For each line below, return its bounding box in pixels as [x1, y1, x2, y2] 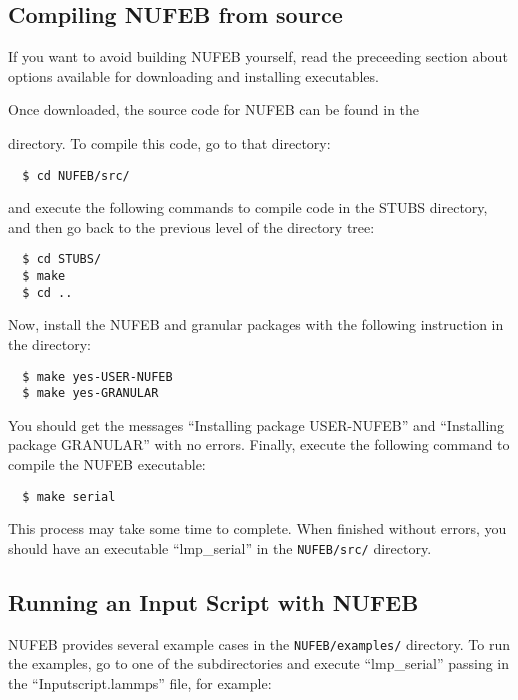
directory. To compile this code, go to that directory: [8, 132, 331, 153]
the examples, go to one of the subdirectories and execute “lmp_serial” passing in [8, 653, 510, 674]
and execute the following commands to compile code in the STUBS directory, [8, 197, 488, 218]
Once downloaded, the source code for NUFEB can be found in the [8, 99, 420, 120]
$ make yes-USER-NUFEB [22, 369, 173, 384]
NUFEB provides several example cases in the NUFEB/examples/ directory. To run [8, 633, 511, 654]
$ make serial [22, 489, 116, 504]
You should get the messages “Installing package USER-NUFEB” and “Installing [8, 414, 505, 435]
